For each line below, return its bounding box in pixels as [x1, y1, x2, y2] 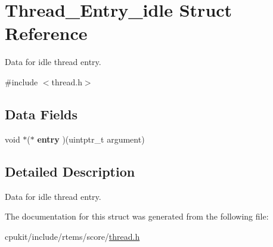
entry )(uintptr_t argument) [37, 132, 145, 145]
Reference [5, 21, 88, 45]
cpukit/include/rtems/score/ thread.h [5, 230, 140, 242]
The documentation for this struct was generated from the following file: [5, 210, 269, 223]
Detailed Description [5, 162, 135, 180]
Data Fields [5, 104, 78, 123]
